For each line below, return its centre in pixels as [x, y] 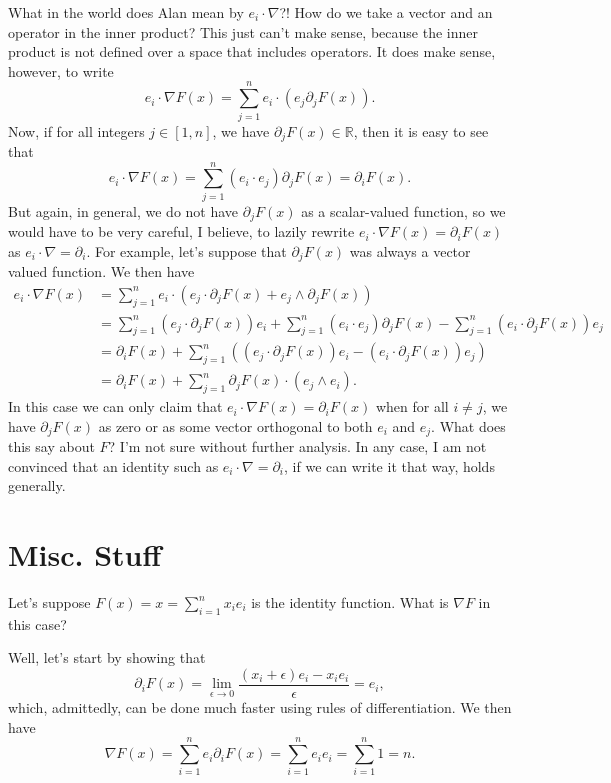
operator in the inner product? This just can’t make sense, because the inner [243, 31]
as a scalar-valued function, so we [403, 210]
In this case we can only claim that [115, 406]
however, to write [61, 70]
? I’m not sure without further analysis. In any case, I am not [297, 446]
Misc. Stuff [85, 554]
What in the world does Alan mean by [126, 12]
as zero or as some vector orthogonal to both [235, 425]
